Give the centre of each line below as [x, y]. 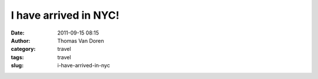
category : [23, 49]
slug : [17, 66]
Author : [21, 40]
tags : [17, 57]
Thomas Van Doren [81, 40]
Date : [18, 33]
